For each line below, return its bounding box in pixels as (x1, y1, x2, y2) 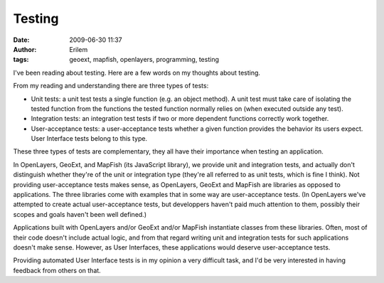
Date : (13, 36, 30, 44)
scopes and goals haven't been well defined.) (13, 210, 147, 218)
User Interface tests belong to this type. (31, 134, 148, 143)
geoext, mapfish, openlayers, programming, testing (69, 55, 220, 64)
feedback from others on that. (13, 266, 101, 274)
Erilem (69, 45, 88, 53)
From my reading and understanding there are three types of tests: (13, 82, 209, 90)
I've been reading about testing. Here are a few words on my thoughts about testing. (13, 68, 261, 77)
